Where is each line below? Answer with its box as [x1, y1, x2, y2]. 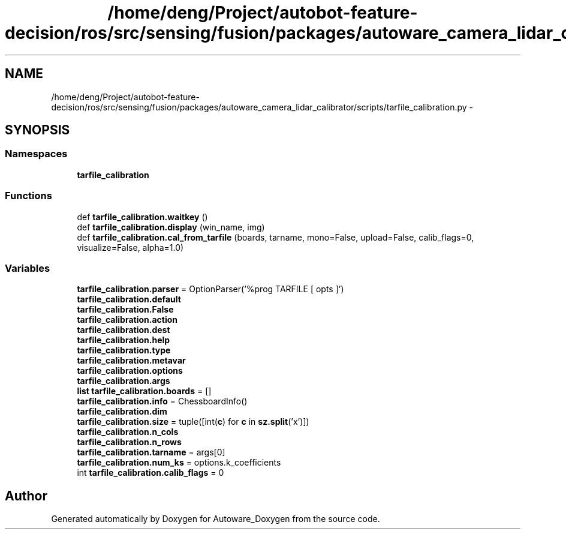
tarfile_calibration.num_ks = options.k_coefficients [77, 457, 281, 468]
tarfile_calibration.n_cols [77, 427, 179, 437]
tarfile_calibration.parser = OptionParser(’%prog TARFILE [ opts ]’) [77, 284, 344, 295]
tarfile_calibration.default [77, 294, 181, 305]
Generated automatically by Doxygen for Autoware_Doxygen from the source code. [51, 514, 380, 524]
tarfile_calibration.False [77, 304, 174, 315]
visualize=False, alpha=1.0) [77, 242, 184, 253]
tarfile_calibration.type [77, 345, 171, 356]
